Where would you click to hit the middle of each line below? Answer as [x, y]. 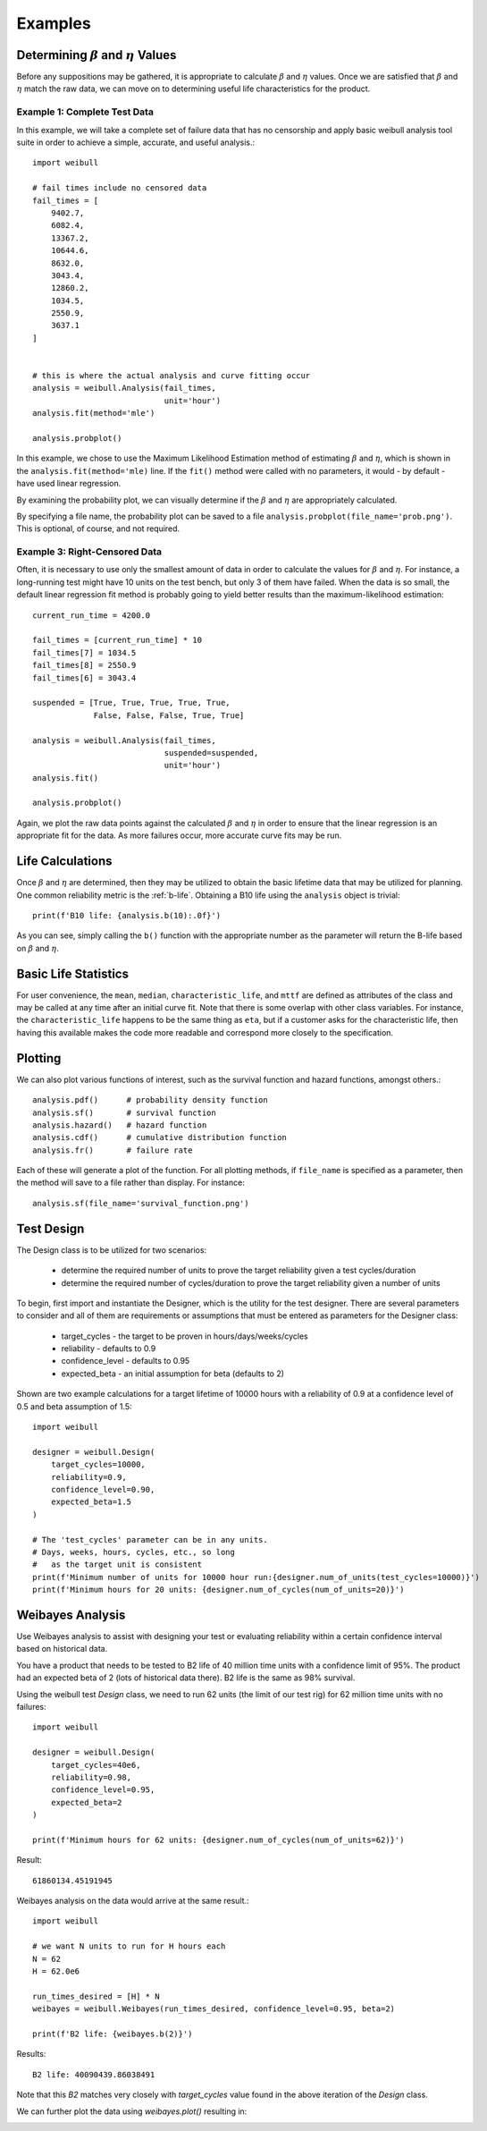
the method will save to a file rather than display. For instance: [130, 1183]
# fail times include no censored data [120, 188]
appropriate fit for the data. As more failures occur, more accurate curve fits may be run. [179, 835]
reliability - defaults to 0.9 [109, 1349]
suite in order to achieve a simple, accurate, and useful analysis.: [136, 142]
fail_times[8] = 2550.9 [84, 665]
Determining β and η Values [97, 55]
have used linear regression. [69, 484]
